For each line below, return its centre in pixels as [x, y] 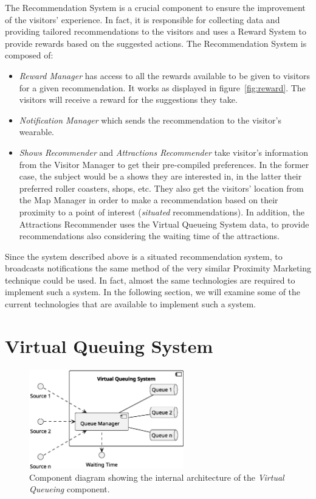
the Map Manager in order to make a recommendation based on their [149, 200]
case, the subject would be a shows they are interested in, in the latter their [160, 176]
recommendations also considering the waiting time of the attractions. [149, 236]
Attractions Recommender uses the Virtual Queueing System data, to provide [164, 224]
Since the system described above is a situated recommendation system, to [144, 256]
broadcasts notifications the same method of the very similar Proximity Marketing [158, 268]
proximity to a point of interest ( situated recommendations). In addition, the [162, 211]
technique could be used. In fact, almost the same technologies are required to [150, 280]
